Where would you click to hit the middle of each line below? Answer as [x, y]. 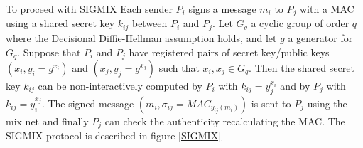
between [150, 23]
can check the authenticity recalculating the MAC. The [225, 121]
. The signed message [88, 103]
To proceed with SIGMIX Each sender [89, 9]
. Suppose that [49, 52]
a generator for [320, 37]
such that [179, 67]
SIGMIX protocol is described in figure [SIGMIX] [114, 136]
